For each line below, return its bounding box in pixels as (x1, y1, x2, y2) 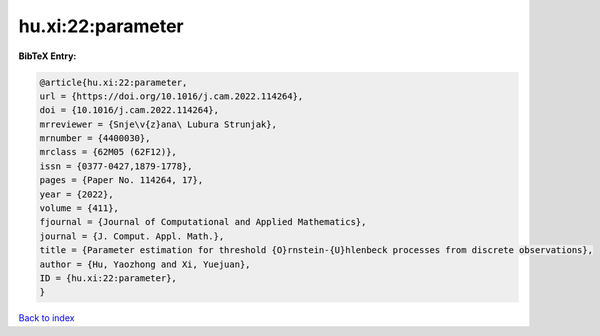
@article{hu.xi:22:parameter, (39, 76, 188, 88)
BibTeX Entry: (18, 50, 77, 62)
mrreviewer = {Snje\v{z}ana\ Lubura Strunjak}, (39, 118, 277, 130)
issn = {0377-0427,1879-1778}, (39, 160, 194, 172)
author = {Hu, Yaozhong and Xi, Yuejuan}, (39, 258, 251, 270)
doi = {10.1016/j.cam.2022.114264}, (39, 105, 220, 116)
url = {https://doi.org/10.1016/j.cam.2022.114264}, (39, 90, 304, 102)
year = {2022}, (39, 188, 114, 200)
